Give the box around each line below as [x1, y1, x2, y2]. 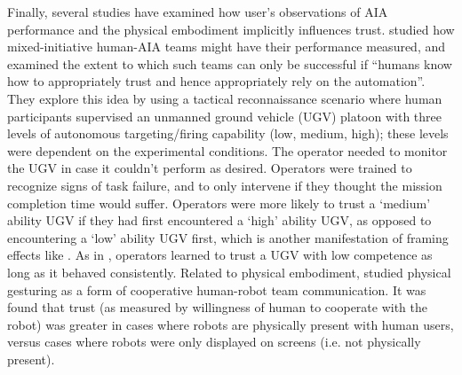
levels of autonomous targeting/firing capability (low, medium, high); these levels [7, 124, 449, 143]
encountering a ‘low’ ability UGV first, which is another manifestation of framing [7, 228, 449, 246]
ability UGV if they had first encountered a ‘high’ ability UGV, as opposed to [7, 211, 432, 230]
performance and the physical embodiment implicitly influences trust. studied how [7, 20, 455, 38]
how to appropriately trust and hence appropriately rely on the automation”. [7, 72, 426, 90]
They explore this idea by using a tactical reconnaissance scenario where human [7, 89, 442, 107]
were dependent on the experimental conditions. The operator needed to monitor [7, 141, 448, 160]
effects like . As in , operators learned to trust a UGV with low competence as [7, 246, 433, 264]
